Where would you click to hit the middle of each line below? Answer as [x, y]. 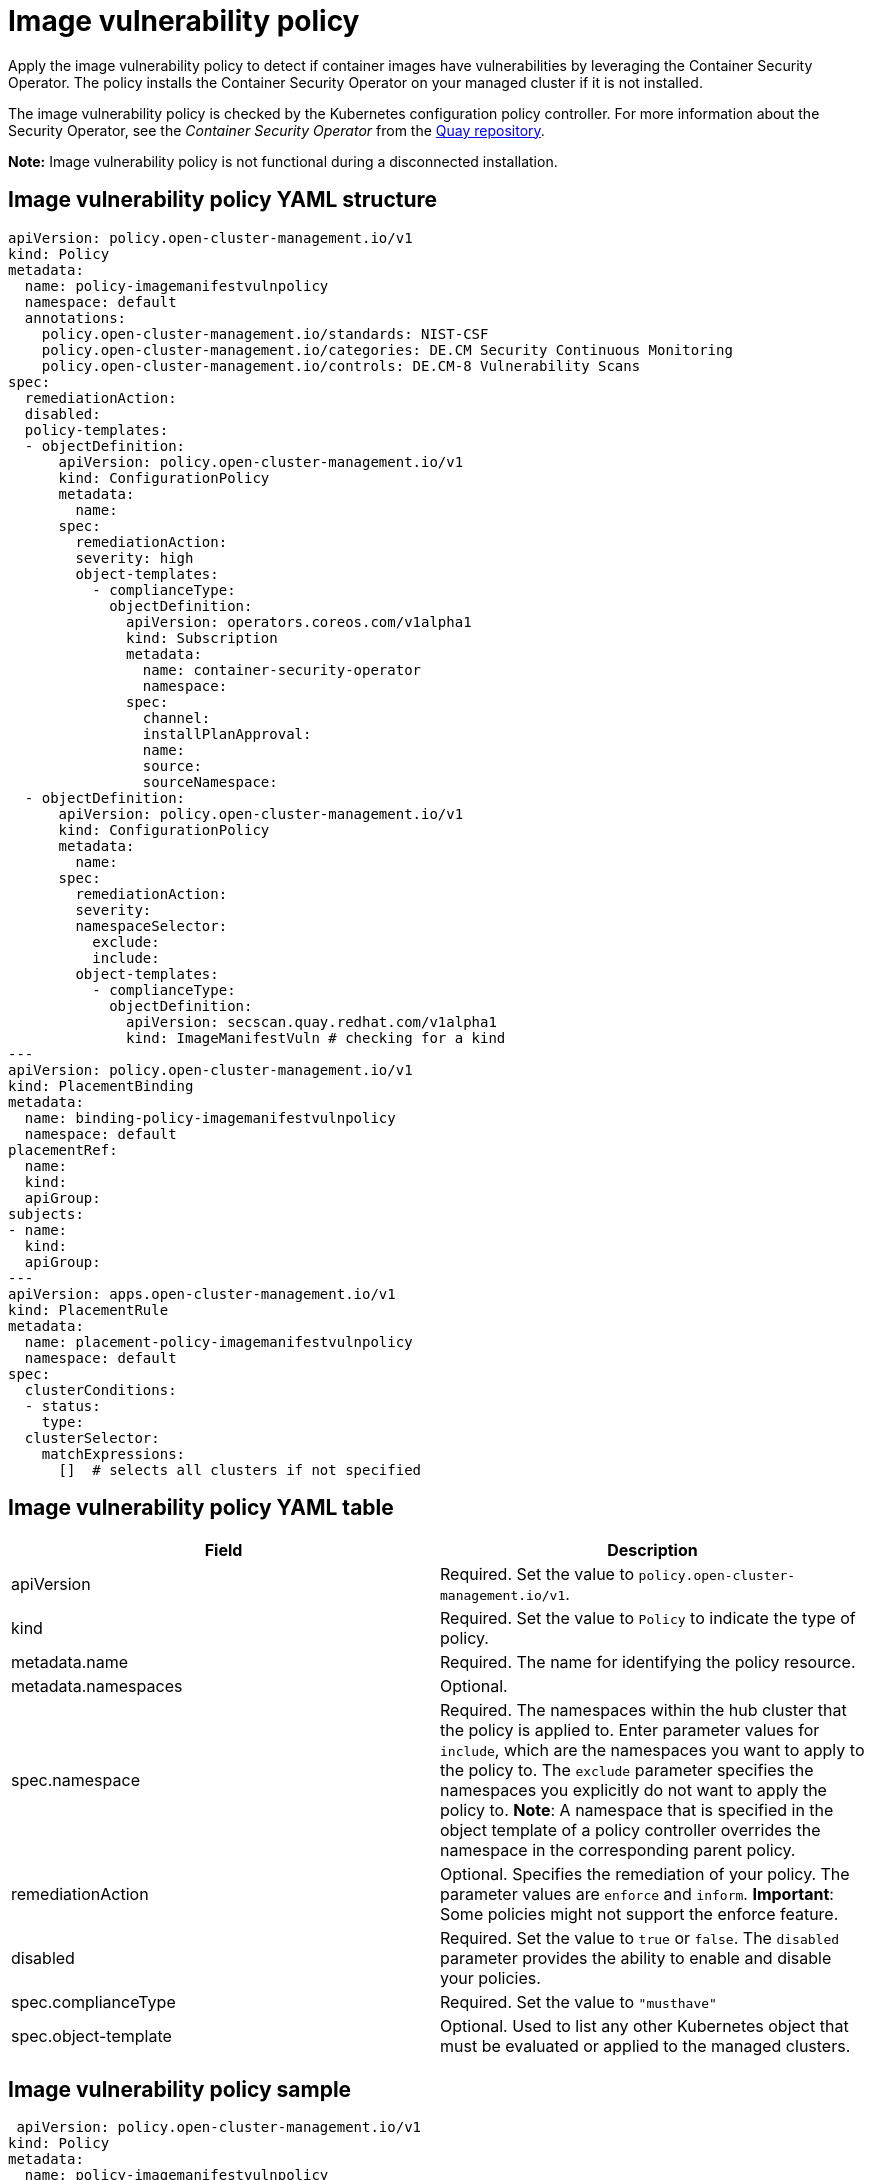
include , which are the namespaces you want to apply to [652, 1750]
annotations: [75, 317]
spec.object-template [91, 2036]
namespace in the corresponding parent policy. [618, 1850]
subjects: [46, 1213]
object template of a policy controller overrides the [630, 1830]
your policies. [490, 1978]
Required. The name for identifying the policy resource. [648, 1662]
